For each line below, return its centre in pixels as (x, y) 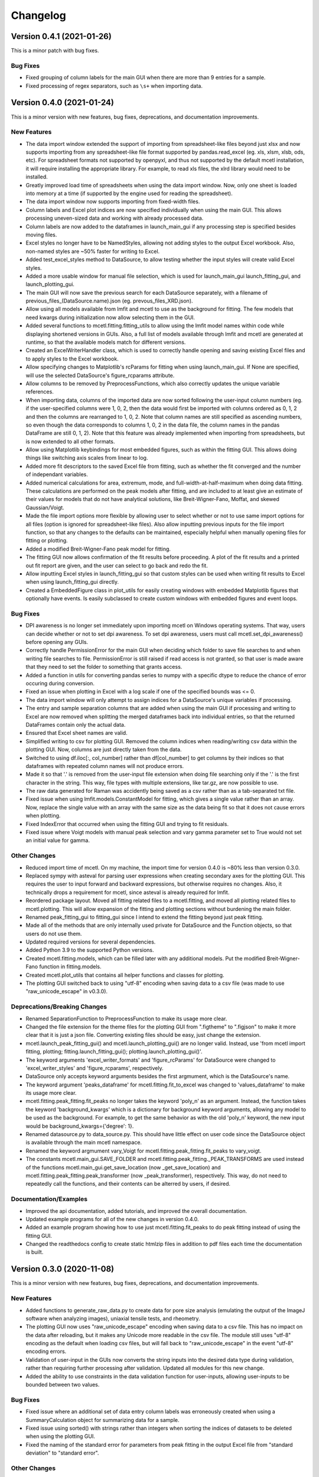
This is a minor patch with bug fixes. (55, 51)
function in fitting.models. (70, 967)
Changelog (38, 15)
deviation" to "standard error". (62, 1453)
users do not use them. (54, 933)
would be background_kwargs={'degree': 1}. (80, 1126)
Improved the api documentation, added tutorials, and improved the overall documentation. (136, 1211)
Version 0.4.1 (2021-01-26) (61, 36)
